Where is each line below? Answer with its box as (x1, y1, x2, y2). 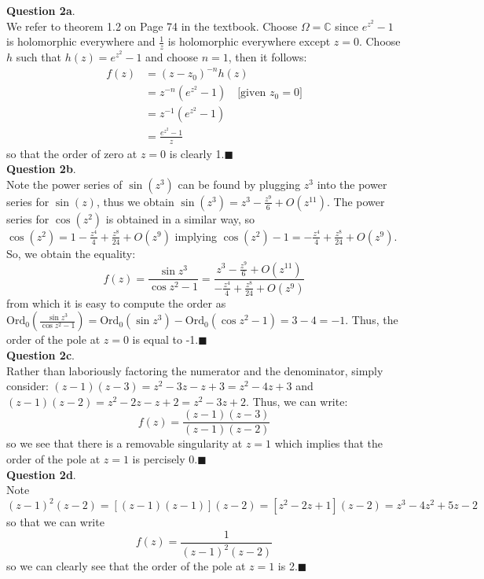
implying (174, 227, 217, 244)
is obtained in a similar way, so (105, 210, 255, 227)
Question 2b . (6, 160, 76, 177)
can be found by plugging (178, 175, 301, 192)
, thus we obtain (96, 193, 174, 209)
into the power (317, 175, 387, 192)
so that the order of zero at (6, 145, 137, 161)
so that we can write (6, 514, 104, 530)
